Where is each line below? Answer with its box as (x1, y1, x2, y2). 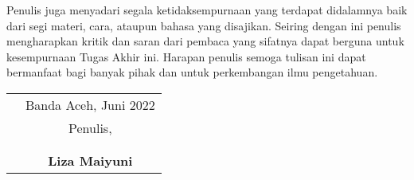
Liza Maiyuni (48, 151, 133, 170)
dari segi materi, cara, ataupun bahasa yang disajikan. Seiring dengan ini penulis (6, 17, 401, 33)
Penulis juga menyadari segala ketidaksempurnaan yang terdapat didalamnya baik (6, 2, 408, 18)
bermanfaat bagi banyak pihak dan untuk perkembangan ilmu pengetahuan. (6, 64, 378, 80)
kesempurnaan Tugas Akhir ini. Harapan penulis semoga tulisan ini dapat (6, 48, 366, 65)
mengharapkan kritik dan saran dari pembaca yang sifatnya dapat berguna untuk (6, 33, 404, 49)
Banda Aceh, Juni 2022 (25, 95, 155, 114)
